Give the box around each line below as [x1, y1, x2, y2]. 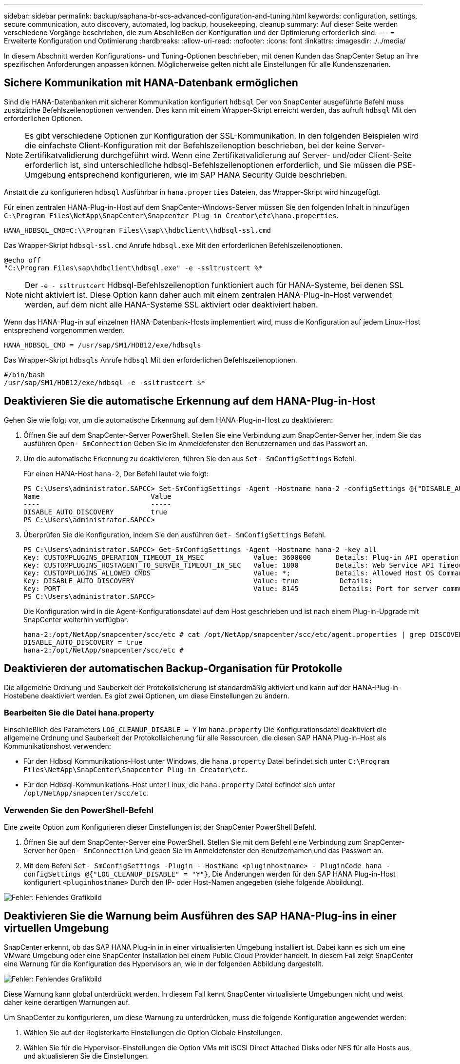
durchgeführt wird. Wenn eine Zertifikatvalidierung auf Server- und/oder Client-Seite [100, 150, 412, 160]
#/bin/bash [4, 370, 45, 379]
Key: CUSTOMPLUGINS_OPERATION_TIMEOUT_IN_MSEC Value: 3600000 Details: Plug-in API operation [23, 553, 459, 561]
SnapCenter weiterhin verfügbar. [23, 615, 129, 624]
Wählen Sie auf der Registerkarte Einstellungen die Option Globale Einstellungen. [23, 1028, 283, 1037]
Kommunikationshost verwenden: [4, 742, 111, 751]
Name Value [23, 492, 172, 500]
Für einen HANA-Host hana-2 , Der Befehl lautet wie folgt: [23, 469, 209, 478]
